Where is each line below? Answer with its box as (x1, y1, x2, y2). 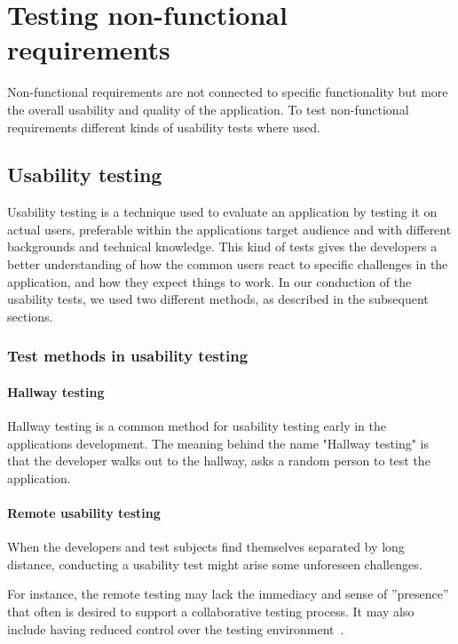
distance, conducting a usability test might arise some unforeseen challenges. (7, 554, 422, 573)
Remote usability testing (7, 504, 161, 522)
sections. (7, 306, 53, 325)
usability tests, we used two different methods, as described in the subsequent (7, 290, 429, 308)
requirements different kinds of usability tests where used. (7, 117, 320, 136)
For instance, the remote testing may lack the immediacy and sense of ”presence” (7, 584, 449, 603)
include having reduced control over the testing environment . (7, 619, 344, 638)
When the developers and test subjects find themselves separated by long (7, 537, 405, 556)
